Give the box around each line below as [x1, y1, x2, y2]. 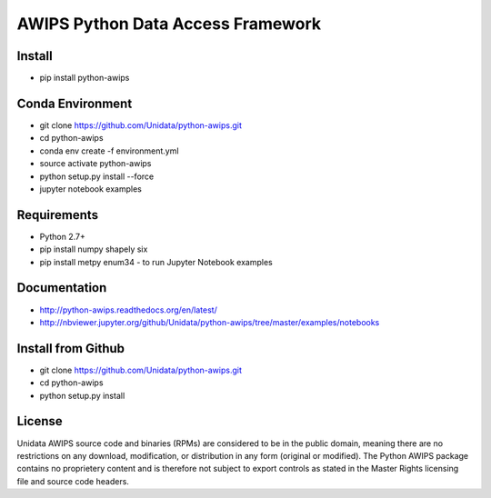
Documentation [16, 280, 107, 295]
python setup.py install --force [39, 171, 155, 182]
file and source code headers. [16, 475, 129, 486]
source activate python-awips [39, 158, 152, 169]
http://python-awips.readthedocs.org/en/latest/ [39, 304, 217, 315]
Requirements [16, 207, 99, 223]
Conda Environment [16, 95, 133, 111]
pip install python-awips [39, 73, 130, 84]
